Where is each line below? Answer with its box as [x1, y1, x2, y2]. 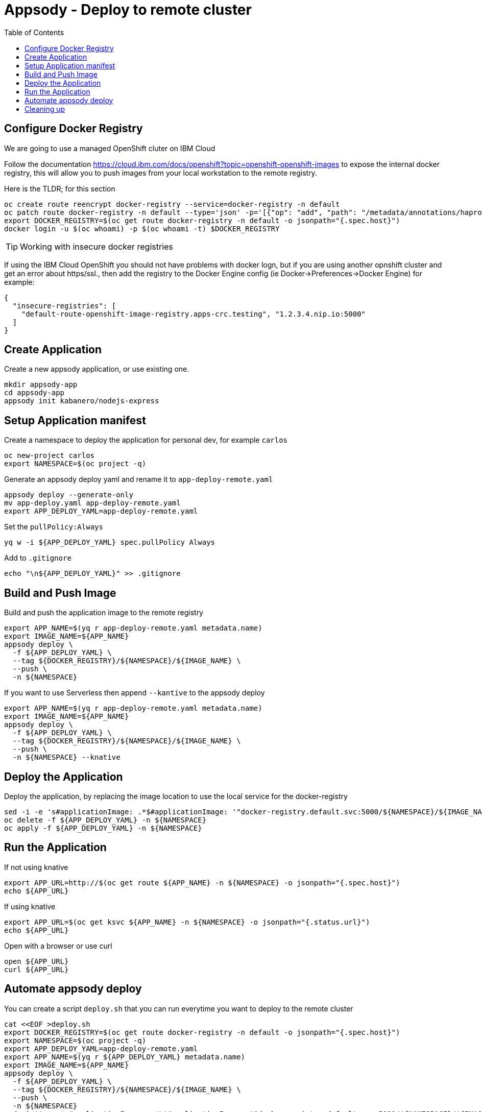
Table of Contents [4, 28, 64, 37]
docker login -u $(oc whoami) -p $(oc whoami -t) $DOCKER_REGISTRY [4, 224, 280, 233]
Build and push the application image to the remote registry [4, 608, 203, 617]
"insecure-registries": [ [12, 301, 116, 310]
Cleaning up [25, 104, 65, 113]
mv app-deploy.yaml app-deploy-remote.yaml [4, 499, 181, 507]
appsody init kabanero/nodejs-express [4, 397, 159, 405]
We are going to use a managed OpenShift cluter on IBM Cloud [4, 143, 215, 153]
